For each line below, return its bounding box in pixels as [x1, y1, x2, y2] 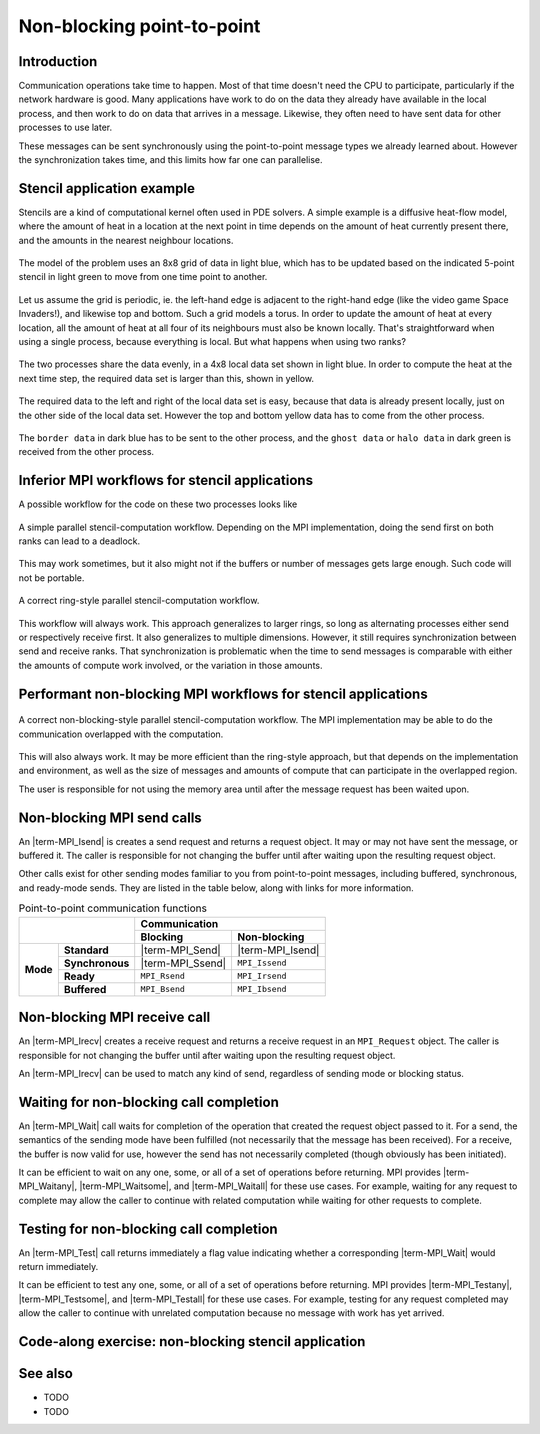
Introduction [18, 53, 98, 70]
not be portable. [18, 571, 85, 584]
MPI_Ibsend [237, 984, 287, 995]
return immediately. [18, 1261, 99, 1273]
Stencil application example [18, 180, 195, 197]
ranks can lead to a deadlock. [18, 535, 141, 547]
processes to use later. [18, 121, 113, 134]
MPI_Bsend [140, 984, 185, 995]
